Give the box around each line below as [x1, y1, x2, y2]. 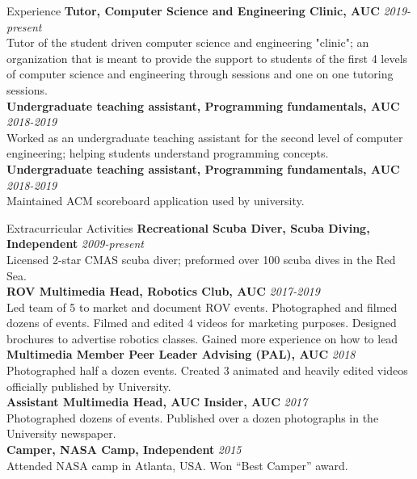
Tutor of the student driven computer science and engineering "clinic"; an [6, 34, 369, 51]
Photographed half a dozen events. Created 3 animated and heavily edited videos [6, 362, 408, 379]
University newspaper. [6, 425, 116, 442]
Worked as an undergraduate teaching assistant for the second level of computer [6, 128, 403, 145]
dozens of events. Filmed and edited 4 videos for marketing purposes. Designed [6, 314, 397, 331]
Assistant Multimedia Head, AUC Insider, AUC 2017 [6, 393, 308, 410]
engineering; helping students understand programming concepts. [6, 145, 329, 162]
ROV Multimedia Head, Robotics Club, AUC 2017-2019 [6, 283, 320, 300]
